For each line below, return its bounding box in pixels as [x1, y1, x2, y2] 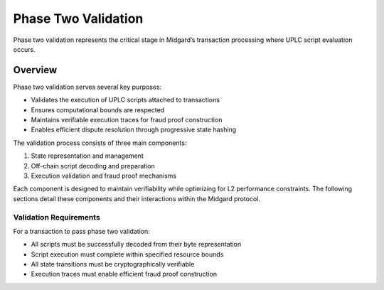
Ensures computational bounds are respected [31, 105, 165, 114]
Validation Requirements [13, 212, 101, 222]
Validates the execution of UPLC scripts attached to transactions [31, 96, 220, 104]
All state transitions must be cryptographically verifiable [31, 260, 195, 269]
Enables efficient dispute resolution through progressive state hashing [31, 125, 237, 134]
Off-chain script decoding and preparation [31, 161, 156, 170]
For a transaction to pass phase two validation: [13, 227, 151, 235]
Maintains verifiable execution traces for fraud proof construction [31, 116, 223, 124]
